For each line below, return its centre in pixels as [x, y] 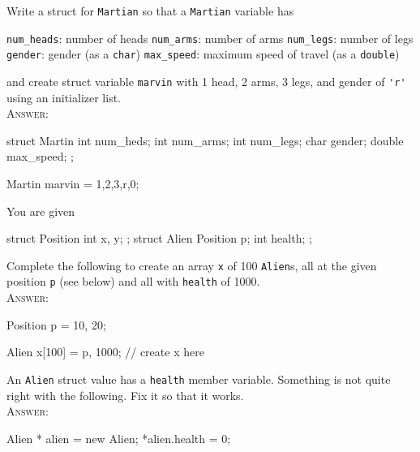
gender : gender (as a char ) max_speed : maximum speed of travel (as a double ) [203, 54]
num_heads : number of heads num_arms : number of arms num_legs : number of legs [210, 38]
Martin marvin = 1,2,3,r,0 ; [73, 183]
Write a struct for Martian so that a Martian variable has [150, 11]
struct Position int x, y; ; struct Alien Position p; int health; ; [159, 238]
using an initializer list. [64, 97]
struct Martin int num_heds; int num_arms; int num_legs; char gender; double [205, 140]
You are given [41, 211]
